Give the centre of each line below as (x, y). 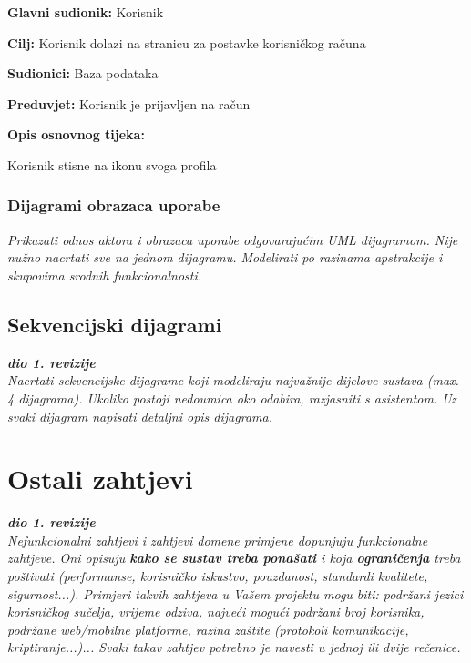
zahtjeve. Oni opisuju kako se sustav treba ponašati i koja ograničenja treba (234, 558)
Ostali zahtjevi (100, 479)
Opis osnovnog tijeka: (76, 134)
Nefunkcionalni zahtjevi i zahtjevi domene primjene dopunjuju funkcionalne (218, 540)
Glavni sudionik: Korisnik (86, 12)
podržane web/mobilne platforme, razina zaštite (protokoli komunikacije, (208, 629)
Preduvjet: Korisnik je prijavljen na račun (129, 103)
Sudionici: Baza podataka (83, 73)
